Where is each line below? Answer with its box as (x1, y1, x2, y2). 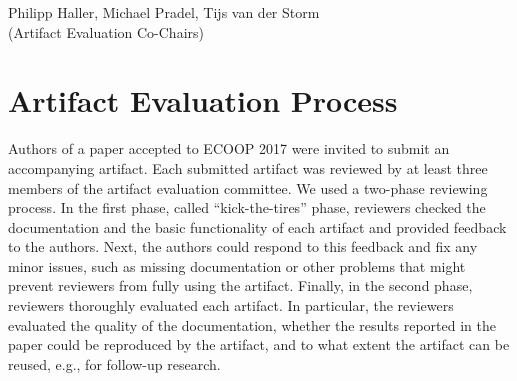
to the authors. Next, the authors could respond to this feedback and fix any (8, 236, 478, 257)
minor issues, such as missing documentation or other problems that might (8, 255, 466, 276)
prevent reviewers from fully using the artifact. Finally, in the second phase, (8, 275, 473, 296)
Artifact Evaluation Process (8, 80, 398, 121)
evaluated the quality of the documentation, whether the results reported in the (8, 314, 496, 335)
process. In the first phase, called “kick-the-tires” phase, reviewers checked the (8, 197, 486, 218)
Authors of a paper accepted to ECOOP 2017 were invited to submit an (8, 138, 450, 159)
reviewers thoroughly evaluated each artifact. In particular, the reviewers (8, 295, 454, 316)
